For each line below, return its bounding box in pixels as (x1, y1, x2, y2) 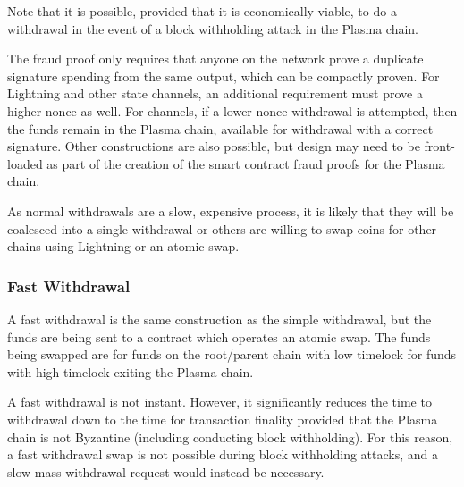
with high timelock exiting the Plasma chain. (7, 362, 254, 381)
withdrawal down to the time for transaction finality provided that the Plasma (7, 409, 438, 428)
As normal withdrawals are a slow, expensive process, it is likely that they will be (7, 201, 454, 220)
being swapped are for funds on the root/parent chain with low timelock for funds (7, 345, 457, 364)
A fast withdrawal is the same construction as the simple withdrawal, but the (7, 309, 432, 328)
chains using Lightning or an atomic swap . (7, 237, 240, 256)
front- (424, 137, 455, 155)
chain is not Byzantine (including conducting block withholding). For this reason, (7, 427, 453, 446)
